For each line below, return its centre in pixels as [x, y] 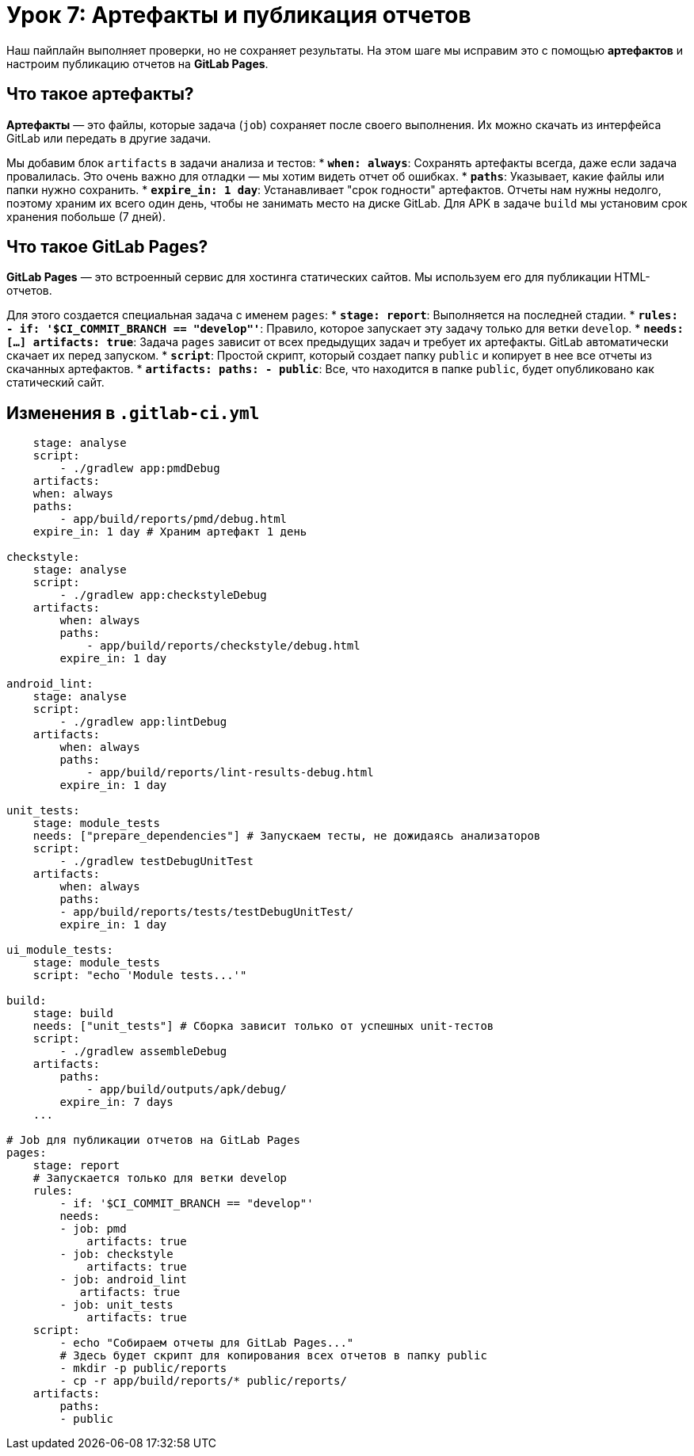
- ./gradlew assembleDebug [143, 1052]
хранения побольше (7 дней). [86, 216]
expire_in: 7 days [116, 1102]
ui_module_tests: [60, 950]
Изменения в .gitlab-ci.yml [133, 413]
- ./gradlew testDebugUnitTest [156, 861]
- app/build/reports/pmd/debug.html [173, 519]
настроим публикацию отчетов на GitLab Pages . [137, 63]
